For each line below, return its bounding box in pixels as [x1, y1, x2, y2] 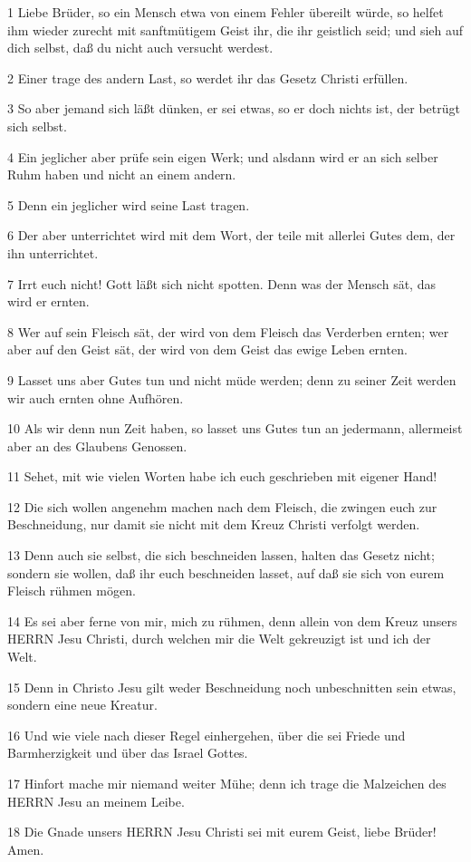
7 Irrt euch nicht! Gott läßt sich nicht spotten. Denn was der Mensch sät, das [7, 274, 436, 293]
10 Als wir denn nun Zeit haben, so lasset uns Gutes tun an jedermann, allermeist [7, 419, 463, 438]
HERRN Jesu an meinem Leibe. [7, 791, 185, 810]
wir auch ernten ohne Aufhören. [7, 388, 184, 407]
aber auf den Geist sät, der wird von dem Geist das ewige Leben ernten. [7, 340, 408, 359]
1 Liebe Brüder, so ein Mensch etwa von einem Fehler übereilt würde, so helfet [7, 3, 444, 21]
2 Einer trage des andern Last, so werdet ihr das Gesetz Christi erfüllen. [7, 68, 409, 87]
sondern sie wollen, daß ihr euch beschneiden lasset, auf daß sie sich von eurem [7, 563, 445, 582]
